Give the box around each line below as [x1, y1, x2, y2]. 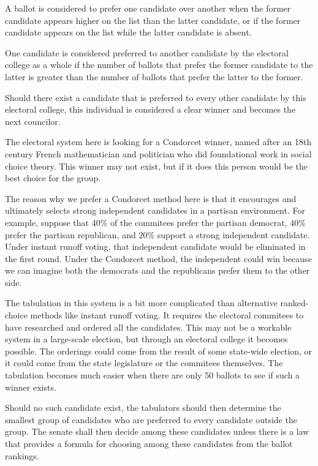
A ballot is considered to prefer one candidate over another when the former [5, 2, 291, 14]
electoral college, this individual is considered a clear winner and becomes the [5, 103, 296, 116]
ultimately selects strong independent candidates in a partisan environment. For [5, 204, 305, 217]
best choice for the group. [5, 171, 101, 184]
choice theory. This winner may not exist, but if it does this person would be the [5, 159, 308, 172]
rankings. [5, 449, 39, 462]
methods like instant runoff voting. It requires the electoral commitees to [30, 309, 304, 321]
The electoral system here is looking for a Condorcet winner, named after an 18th [5, 135, 312, 148]
